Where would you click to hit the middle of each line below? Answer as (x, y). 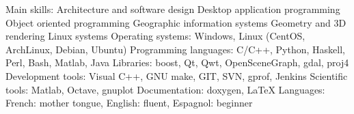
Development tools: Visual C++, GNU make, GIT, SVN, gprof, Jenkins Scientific (177, 75)
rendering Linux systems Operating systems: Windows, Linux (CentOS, (155, 36)
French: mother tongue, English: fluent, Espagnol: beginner (129, 103)
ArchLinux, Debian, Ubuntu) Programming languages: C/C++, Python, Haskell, (175, 49)
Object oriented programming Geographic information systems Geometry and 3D (176, 22)
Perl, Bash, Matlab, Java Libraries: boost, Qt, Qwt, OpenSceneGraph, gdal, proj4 (177, 62)
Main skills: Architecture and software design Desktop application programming (173, 9)
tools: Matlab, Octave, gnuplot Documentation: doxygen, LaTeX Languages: (165, 89)
